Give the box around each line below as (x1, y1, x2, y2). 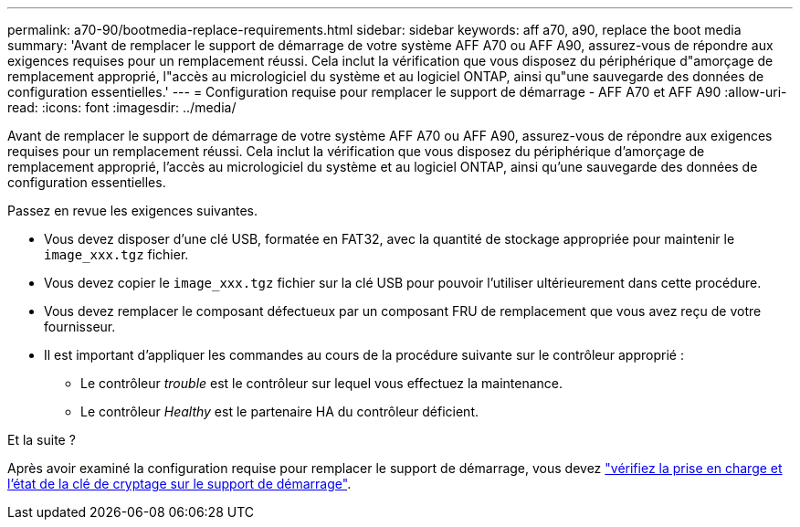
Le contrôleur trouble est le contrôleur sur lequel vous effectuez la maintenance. (80, 375, 563, 391)
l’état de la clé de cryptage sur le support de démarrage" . (7, 476, 352, 491)
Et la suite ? (7, 432, 76, 448)
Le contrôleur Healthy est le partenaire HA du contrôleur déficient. (80, 404, 479, 419)
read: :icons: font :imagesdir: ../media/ (7, 100, 237, 115)
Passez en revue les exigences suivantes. (7, 203, 258, 218)
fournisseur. (44, 319, 116, 334)
